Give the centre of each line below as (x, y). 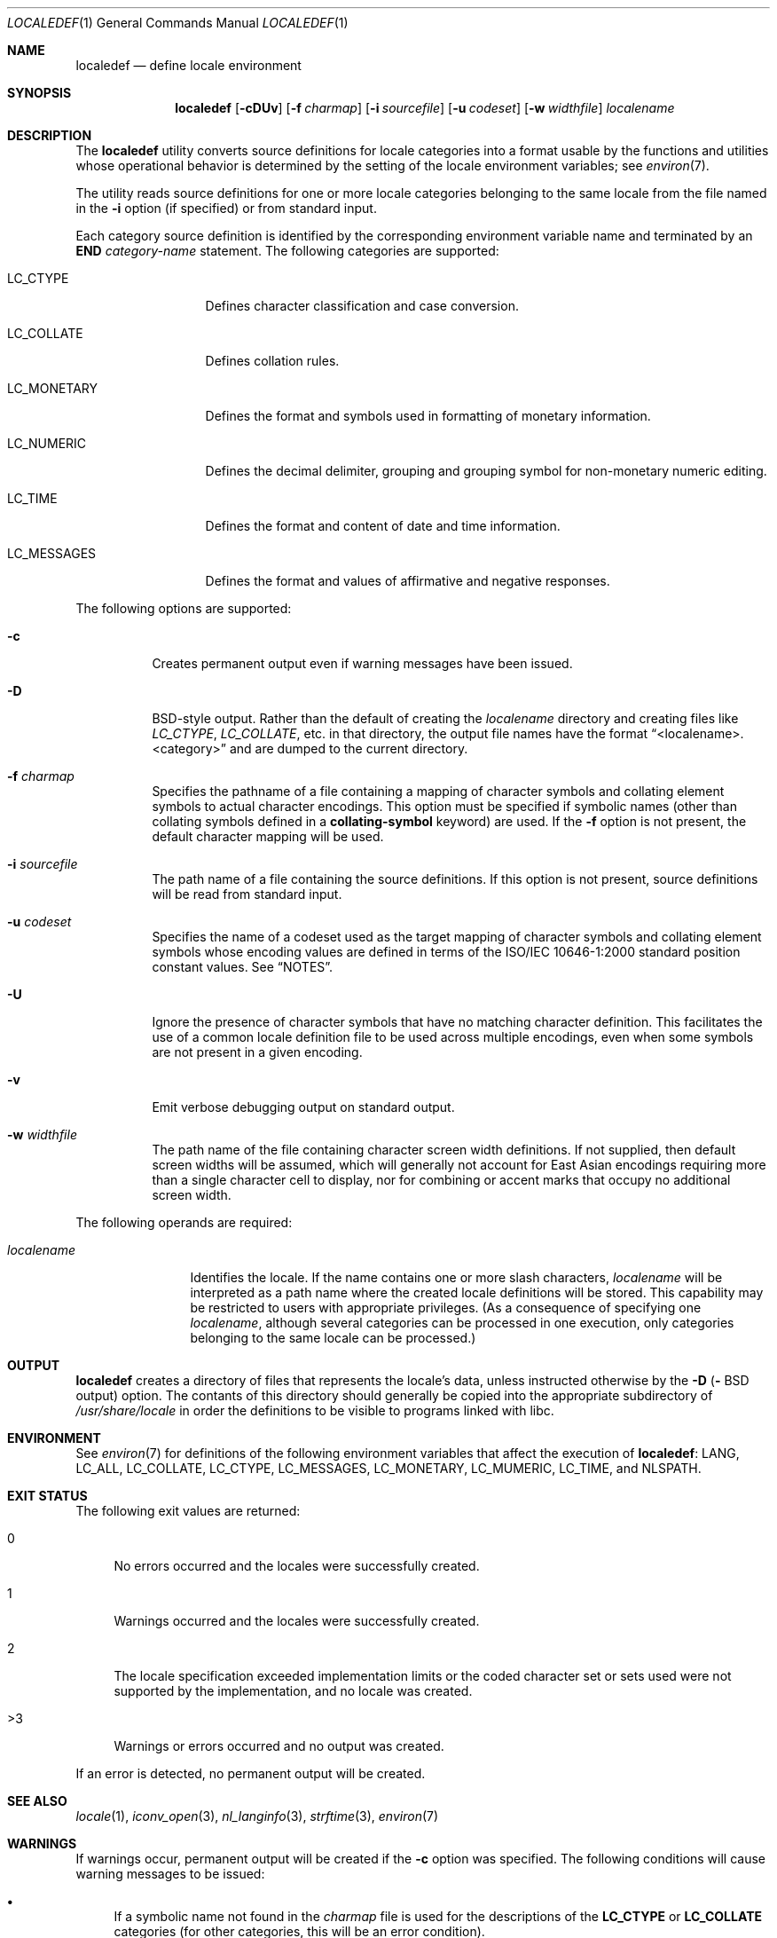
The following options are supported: (184, 608)
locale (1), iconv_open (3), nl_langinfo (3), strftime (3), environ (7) (257, 1816)
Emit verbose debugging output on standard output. (303, 1107)
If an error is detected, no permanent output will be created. (251, 1773)
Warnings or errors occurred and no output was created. (279, 1746)
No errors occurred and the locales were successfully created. (297, 1566)
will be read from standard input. (247, 894)
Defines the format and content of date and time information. (383, 526)
